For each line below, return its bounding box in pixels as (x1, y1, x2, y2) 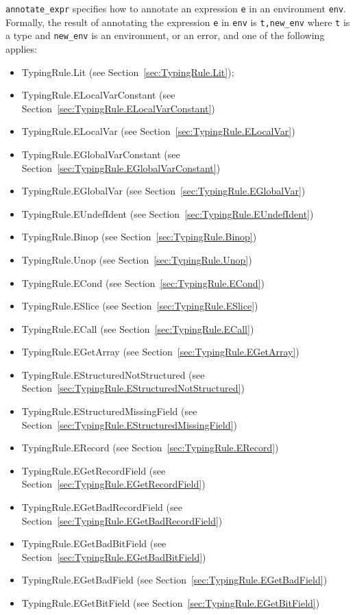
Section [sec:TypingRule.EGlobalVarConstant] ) (21, 160, 221, 175)
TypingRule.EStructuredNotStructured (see (21, 367, 205, 381)
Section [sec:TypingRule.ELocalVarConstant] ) (21, 101, 215, 115)
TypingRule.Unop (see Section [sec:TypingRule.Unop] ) (21, 252, 252, 266)
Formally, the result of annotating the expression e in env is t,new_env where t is (5, 14, 350, 29)
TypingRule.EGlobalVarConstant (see (21, 147, 180, 161)
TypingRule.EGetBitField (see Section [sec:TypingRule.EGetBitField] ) (21, 596, 320, 610)
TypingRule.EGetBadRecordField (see (21, 500, 182, 514)
